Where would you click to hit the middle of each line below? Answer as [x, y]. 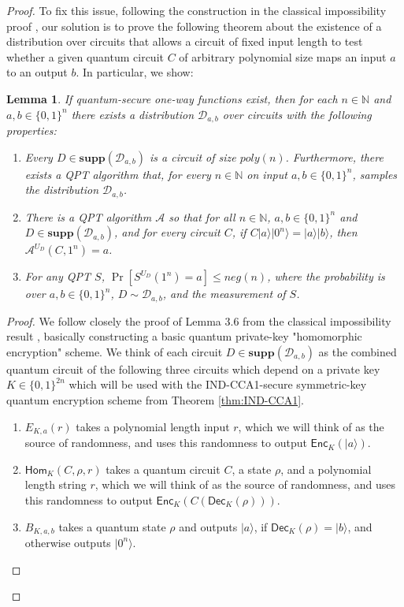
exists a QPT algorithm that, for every [118, 174]
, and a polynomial [326, 469]
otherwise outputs [68, 542]
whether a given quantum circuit [85, 56]
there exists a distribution [133, 114]
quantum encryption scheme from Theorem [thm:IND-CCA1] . [156, 400]
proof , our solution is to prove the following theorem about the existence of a [194, 26]
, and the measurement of [224, 294]
